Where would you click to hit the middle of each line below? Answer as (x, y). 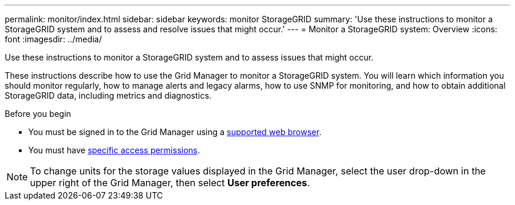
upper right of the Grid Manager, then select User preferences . (170, 183)
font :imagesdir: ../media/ (53, 39)
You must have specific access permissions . (114, 150)
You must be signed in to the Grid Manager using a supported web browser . (175, 132)
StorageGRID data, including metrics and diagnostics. (108, 95)
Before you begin (38, 114)
